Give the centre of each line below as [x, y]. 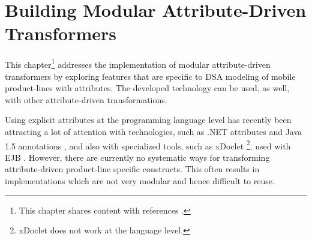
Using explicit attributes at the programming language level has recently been [148, 120]
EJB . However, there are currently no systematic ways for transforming [137, 157]
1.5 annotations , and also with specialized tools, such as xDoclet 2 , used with [148, 145]
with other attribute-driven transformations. [86, 99]
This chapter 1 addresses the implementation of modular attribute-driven [138, 63]
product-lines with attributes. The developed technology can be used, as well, [147, 88]
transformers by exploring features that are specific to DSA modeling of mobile [150, 76]
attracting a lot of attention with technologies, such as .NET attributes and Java [154, 131]
